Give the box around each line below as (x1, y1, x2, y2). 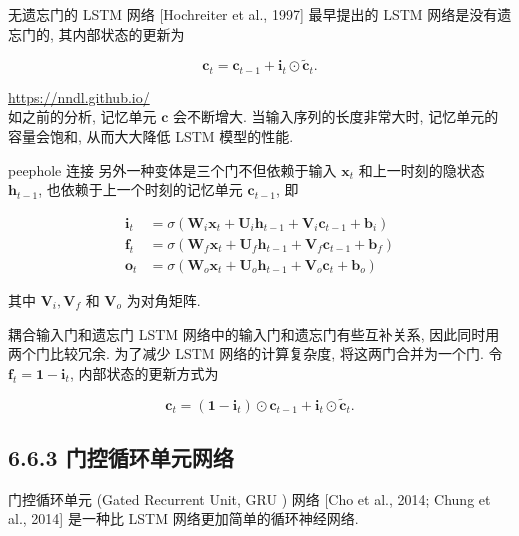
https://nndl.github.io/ (8, 86, 150, 107)
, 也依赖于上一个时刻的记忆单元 (38, 179, 243, 200)
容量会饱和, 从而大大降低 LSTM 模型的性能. (8, 126, 294, 147)
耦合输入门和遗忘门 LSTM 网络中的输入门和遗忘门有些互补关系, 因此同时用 (8, 323, 500, 344)
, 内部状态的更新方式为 (69, 362, 219, 383)
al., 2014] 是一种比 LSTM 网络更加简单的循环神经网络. (8, 508, 359, 529)
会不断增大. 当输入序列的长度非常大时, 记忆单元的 (173, 106, 499, 127)
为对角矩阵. (126, 289, 201, 310)
